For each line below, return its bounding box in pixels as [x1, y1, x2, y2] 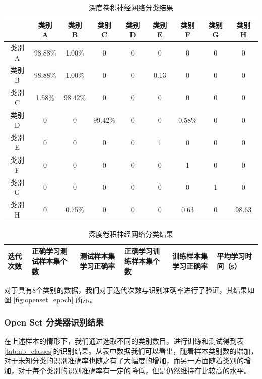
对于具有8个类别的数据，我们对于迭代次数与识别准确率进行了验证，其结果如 [4, 284, 254, 295]
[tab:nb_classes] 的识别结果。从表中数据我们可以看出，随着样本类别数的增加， [4, 345, 258, 356]
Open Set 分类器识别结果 [4, 315, 104, 328]
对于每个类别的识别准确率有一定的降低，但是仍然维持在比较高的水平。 [18, 365, 251, 375]
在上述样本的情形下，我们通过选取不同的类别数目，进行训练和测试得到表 [4, 336, 244, 346]
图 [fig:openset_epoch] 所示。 [4, 294, 97, 305]
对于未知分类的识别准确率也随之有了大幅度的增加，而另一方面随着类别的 [4, 355, 244, 366]
